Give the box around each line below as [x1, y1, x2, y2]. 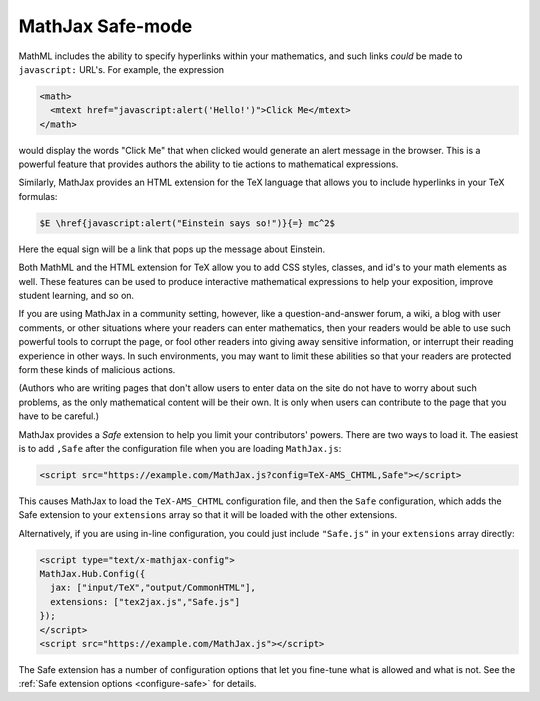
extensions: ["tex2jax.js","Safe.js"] [50, 596, 240, 607]
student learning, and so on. [18, 290, 135, 301]
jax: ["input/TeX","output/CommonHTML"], [50, 582, 257, 594]
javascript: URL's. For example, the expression [18, 63, 225, 75]
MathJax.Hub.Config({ [39, 568, 146, 580]
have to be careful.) [18, 410, 100, 422]
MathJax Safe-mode [18, 15, 193, 37]
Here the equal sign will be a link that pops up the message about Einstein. [18, 243, 326, 255]
